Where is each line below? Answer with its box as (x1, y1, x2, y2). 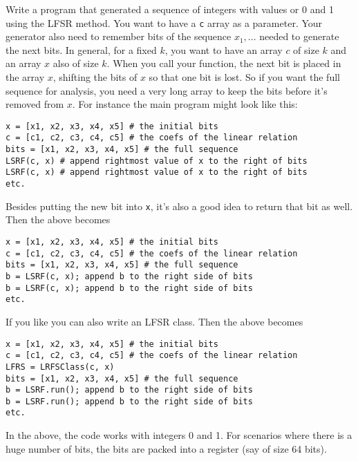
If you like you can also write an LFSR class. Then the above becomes (6, 314, 303, 328)
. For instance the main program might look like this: (72, 97, 298, 111)
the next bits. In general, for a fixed (6, 42, 157, 57)
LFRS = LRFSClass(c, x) (6, 361, 115, 372)
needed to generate (259, 29, 339, 44)
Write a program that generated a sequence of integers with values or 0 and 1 (6, 2, 334, 16)
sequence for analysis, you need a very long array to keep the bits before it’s (6, 83, 328, 97)
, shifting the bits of (53, 70, 138, 84)
